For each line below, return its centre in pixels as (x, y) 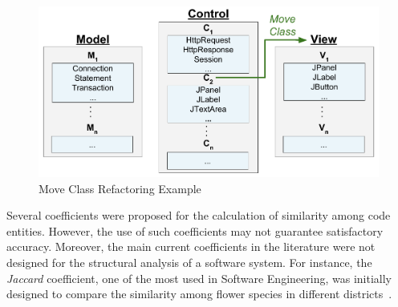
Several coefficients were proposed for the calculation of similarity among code (199, 215)
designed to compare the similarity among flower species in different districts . (199, 294)
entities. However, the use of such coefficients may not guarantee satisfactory (195, 230)
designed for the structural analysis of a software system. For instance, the (189, 262)
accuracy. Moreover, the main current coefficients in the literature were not (191, 246)
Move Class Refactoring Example (120, 188)
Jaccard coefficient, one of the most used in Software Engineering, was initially (199, 278)
